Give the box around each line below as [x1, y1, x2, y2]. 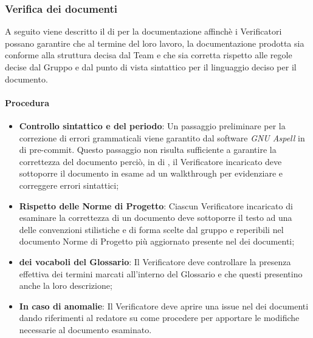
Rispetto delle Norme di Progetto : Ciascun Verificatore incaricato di [19, 199, 293, 212]
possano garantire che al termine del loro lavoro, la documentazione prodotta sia [5, 36, 304, 49]
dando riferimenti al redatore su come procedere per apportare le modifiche [19, 311, 300, 324]
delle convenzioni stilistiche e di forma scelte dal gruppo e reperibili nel [19, 223, 284, 235]
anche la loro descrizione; [19, 279, 112, 292]
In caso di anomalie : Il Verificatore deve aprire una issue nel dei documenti [19, 299, 309, 312]
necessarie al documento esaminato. [19, 323, 152, 336]
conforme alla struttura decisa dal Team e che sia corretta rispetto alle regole [5, 49, 292, 61]
